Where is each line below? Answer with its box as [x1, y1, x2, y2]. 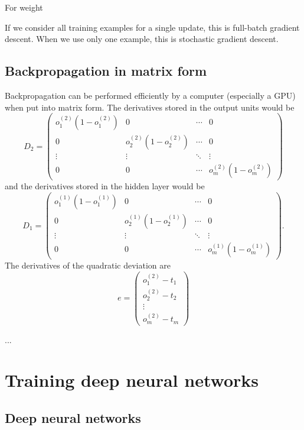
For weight [5, 1, 43, 13]
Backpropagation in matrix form [5, 62, 207, 80]
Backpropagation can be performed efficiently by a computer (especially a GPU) [5, 89, 296, 101]
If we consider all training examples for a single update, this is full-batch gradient [5, 21, 300, 33]
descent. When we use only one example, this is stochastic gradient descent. [5, 33, 279, 45]
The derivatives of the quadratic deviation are [5, 259, 171, 271]
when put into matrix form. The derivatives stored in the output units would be [5, 101, 295, 113]
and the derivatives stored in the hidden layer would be [5, 180, 205, 192]
